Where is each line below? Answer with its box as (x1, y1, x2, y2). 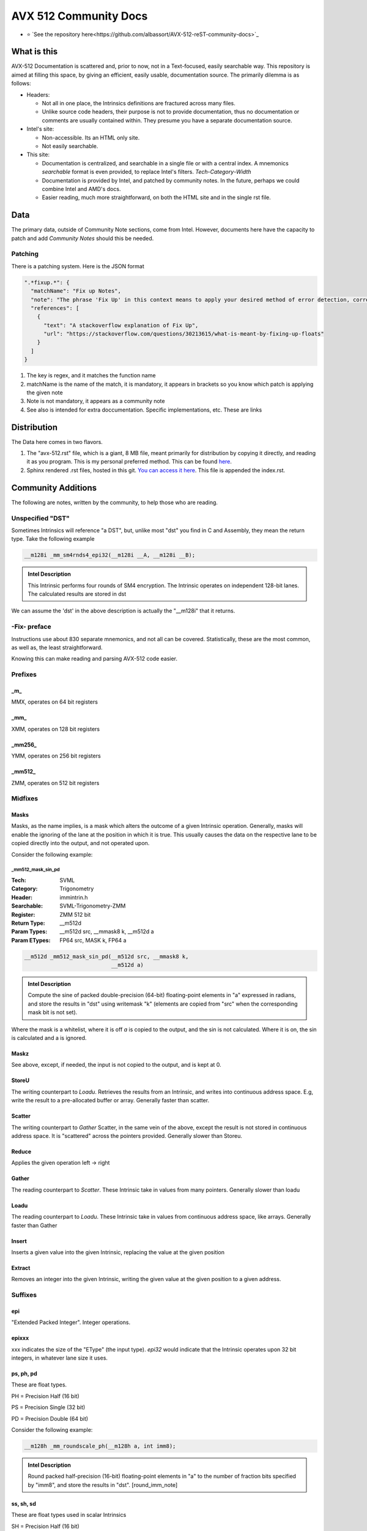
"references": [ (31, 304, 80, 312)
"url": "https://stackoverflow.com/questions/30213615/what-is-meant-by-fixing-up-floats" (43, 331, 324, 337)
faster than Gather (11, 1222, 57, 1229)
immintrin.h (59, 893, 88, 901)
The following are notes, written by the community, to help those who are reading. (11, 498, 218, 506)
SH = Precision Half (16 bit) (11, 1522, 80, 1530)
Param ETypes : (11, 936, 51, 944)
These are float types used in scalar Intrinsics (11, 1511, 127, 1519)
